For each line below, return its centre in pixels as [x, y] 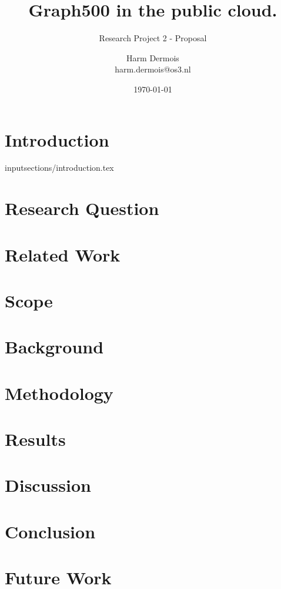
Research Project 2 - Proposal [153, 38]
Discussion [48, 485]
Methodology [59, 393]
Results [35, 439]
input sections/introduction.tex [59, 168]
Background [54, 347]
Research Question [82, 208]
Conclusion [50, 531]
